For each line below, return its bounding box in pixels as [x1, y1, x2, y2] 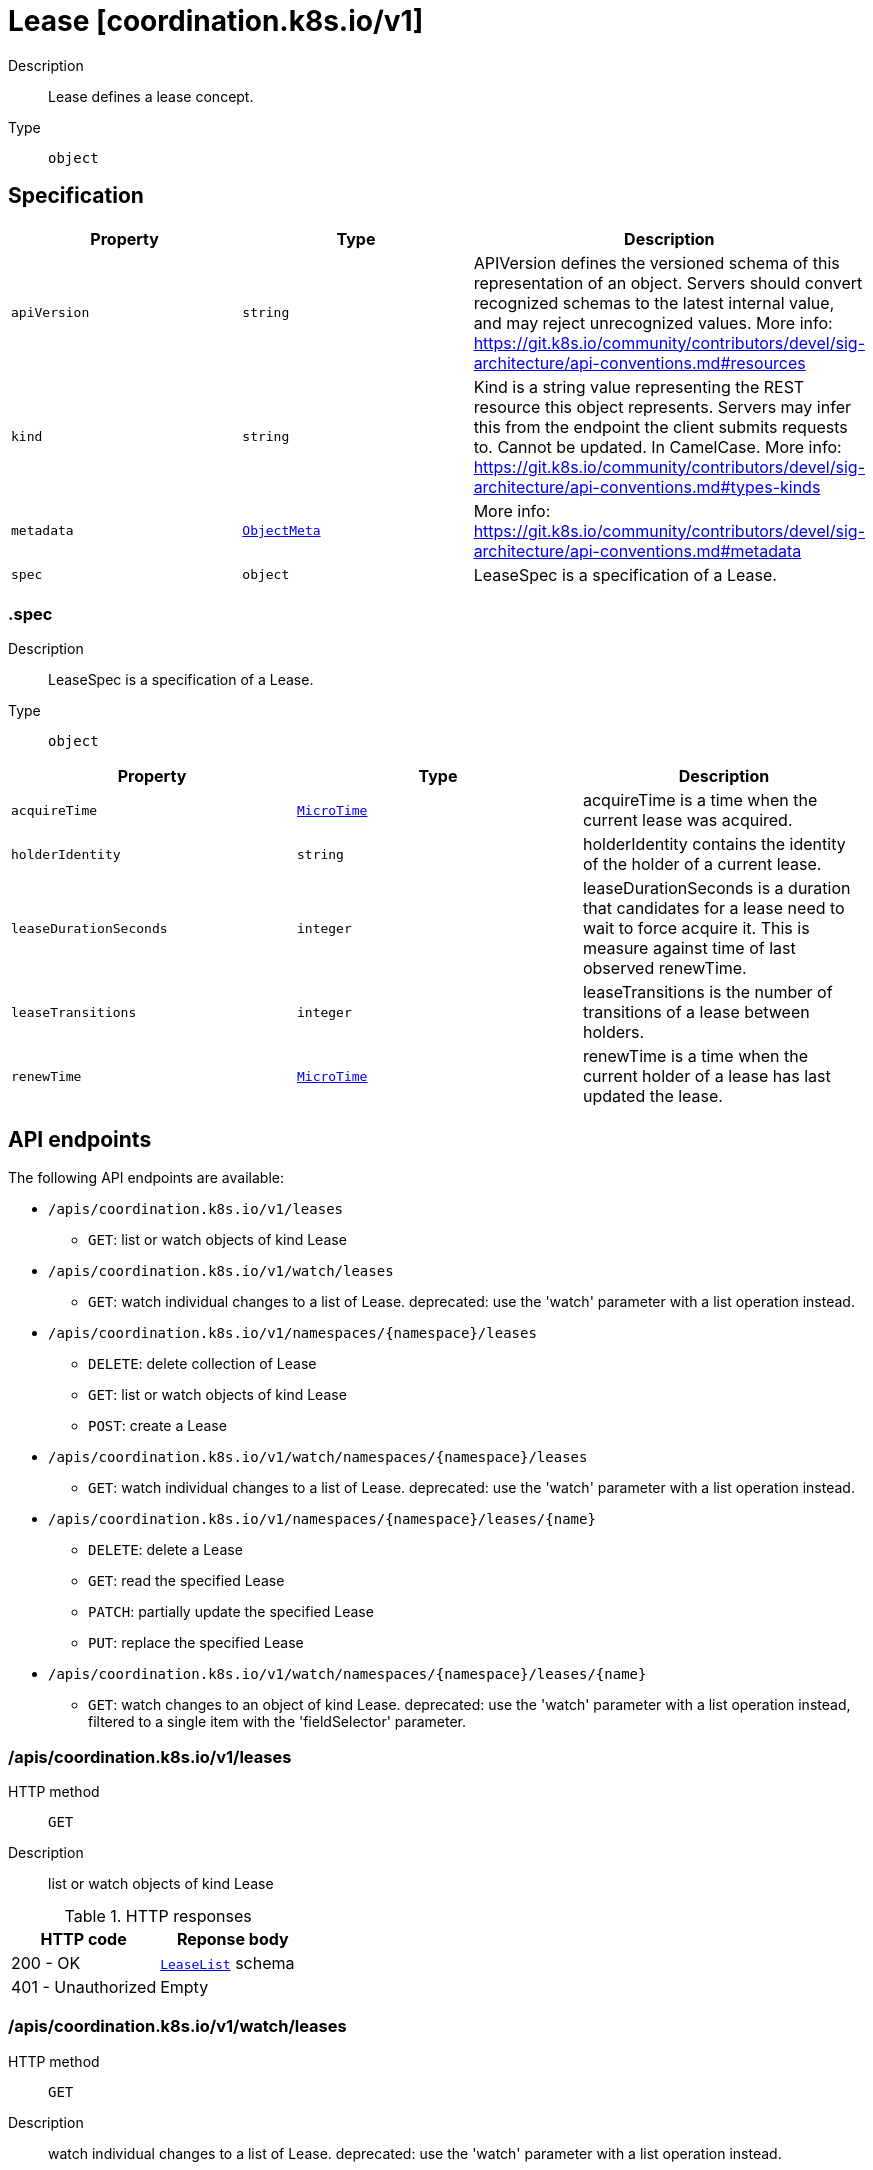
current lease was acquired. [582, 810, 793, 831]
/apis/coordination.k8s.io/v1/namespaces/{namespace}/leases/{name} [48, 1511, 596, 1528]
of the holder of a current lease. [582, 854, 822, 875]
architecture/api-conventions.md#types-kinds [473, 476, 821, 497]
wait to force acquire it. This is [582, 918, 810, 939]
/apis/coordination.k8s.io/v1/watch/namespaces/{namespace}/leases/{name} [48, 1666, 647, 1683]
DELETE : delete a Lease [88, 1541, 243, 1559]
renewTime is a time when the [582, 1046, 808, 1067]
